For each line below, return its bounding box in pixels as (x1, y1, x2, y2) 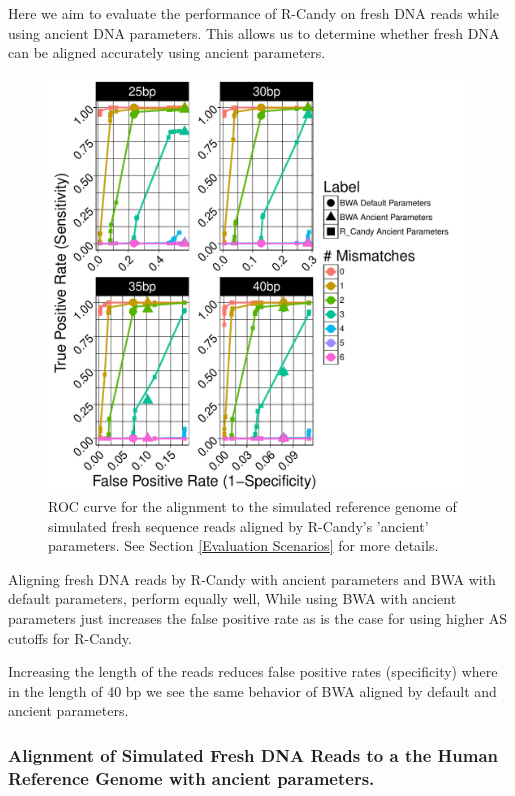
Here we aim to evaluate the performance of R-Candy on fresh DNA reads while (8, 3, 500, 23)
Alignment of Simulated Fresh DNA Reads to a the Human (8, 742, 498, 767)
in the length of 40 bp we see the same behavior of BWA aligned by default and (8, 680, 497, 701)
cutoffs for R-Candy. (8, 627, 132, 648)
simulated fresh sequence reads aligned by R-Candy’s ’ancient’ (48, 515, 429, 536)
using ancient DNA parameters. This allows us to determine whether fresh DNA (8, 22, 500, 43)
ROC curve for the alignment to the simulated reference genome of (48, 496, 457, 517)
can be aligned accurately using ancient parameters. (8, 42, 326, 63)
